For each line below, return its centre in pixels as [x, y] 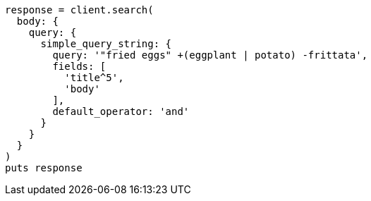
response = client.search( [79, 10]
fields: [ [79, 66]
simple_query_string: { [106, 44]
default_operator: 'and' [121, 111]
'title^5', [94, 78]
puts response [44, 168]
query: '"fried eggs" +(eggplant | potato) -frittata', [210, 55]
